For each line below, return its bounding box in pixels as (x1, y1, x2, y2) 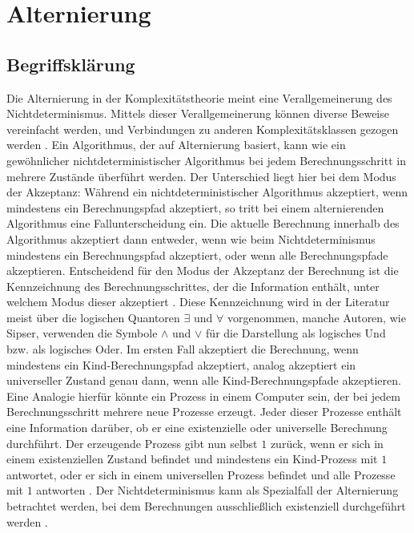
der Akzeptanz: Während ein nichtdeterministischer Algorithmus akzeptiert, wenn (6, 184, 408, 200)
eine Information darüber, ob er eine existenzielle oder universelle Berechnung (6, 419, 388, 436)
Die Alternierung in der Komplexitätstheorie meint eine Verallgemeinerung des (6, 89, 392, 106)
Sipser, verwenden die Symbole (6, 325, 158, 341)
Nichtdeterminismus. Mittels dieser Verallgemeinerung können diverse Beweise (6, 105, 389, 122)
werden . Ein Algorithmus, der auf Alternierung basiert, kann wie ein (6, 136, 346, 153)
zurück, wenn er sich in (270, 434, 384, 451)
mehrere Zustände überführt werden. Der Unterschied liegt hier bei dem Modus (6, 168, 396, 184)
